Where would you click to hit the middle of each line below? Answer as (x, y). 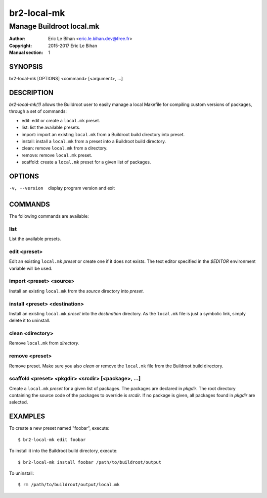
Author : (17, 39)
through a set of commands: (38, 111)
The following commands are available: (49, 216)
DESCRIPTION (31, 92)
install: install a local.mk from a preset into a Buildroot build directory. (94, 141)
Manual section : (26, 52)
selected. (19, 402)
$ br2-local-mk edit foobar (52, 440)
